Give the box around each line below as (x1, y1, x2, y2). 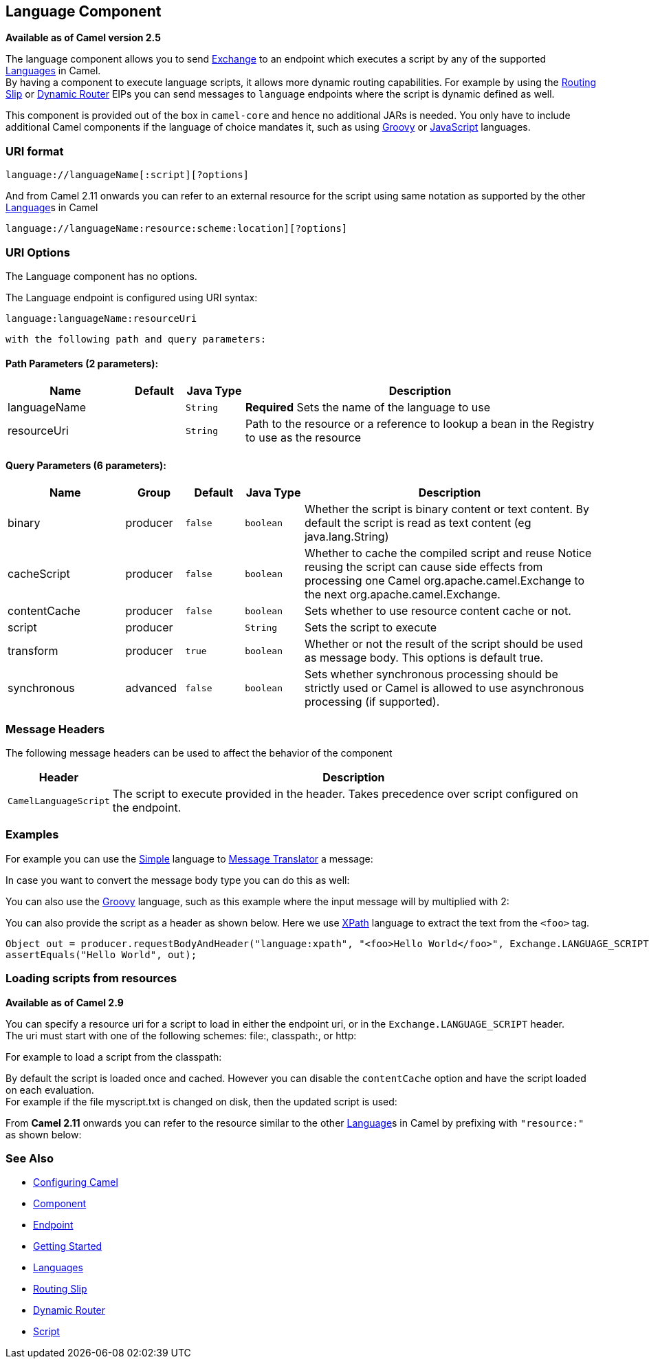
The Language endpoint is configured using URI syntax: (5, 291, 258, 303)
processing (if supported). (304, 695, 440, 709)
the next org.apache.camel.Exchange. (304, 587, 500, 602)
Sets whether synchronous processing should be (304, 667, 558, 682)
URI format (5, 144, 64, 158)
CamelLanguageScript (8, 795, 110, 806)
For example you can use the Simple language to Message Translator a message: (5, 852, 373, 865)
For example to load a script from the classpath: (5, 1050, 222, 1063)
